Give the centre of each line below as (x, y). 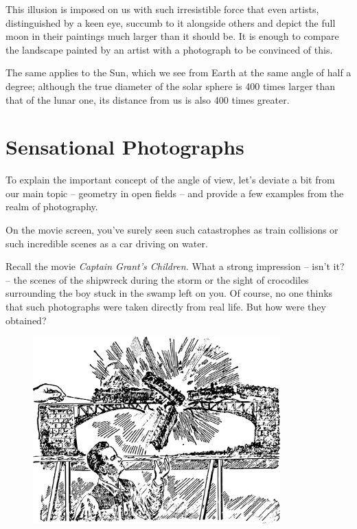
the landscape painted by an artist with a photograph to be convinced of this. (169, 49)
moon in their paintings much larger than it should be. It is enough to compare (172, 36)
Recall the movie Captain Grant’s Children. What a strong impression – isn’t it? (175, 266)
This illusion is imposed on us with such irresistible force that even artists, (162, 9)
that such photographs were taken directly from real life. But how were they (166, 307)
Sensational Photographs (125, 147)
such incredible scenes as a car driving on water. (107, 243)
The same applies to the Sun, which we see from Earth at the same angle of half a (178, 72)
